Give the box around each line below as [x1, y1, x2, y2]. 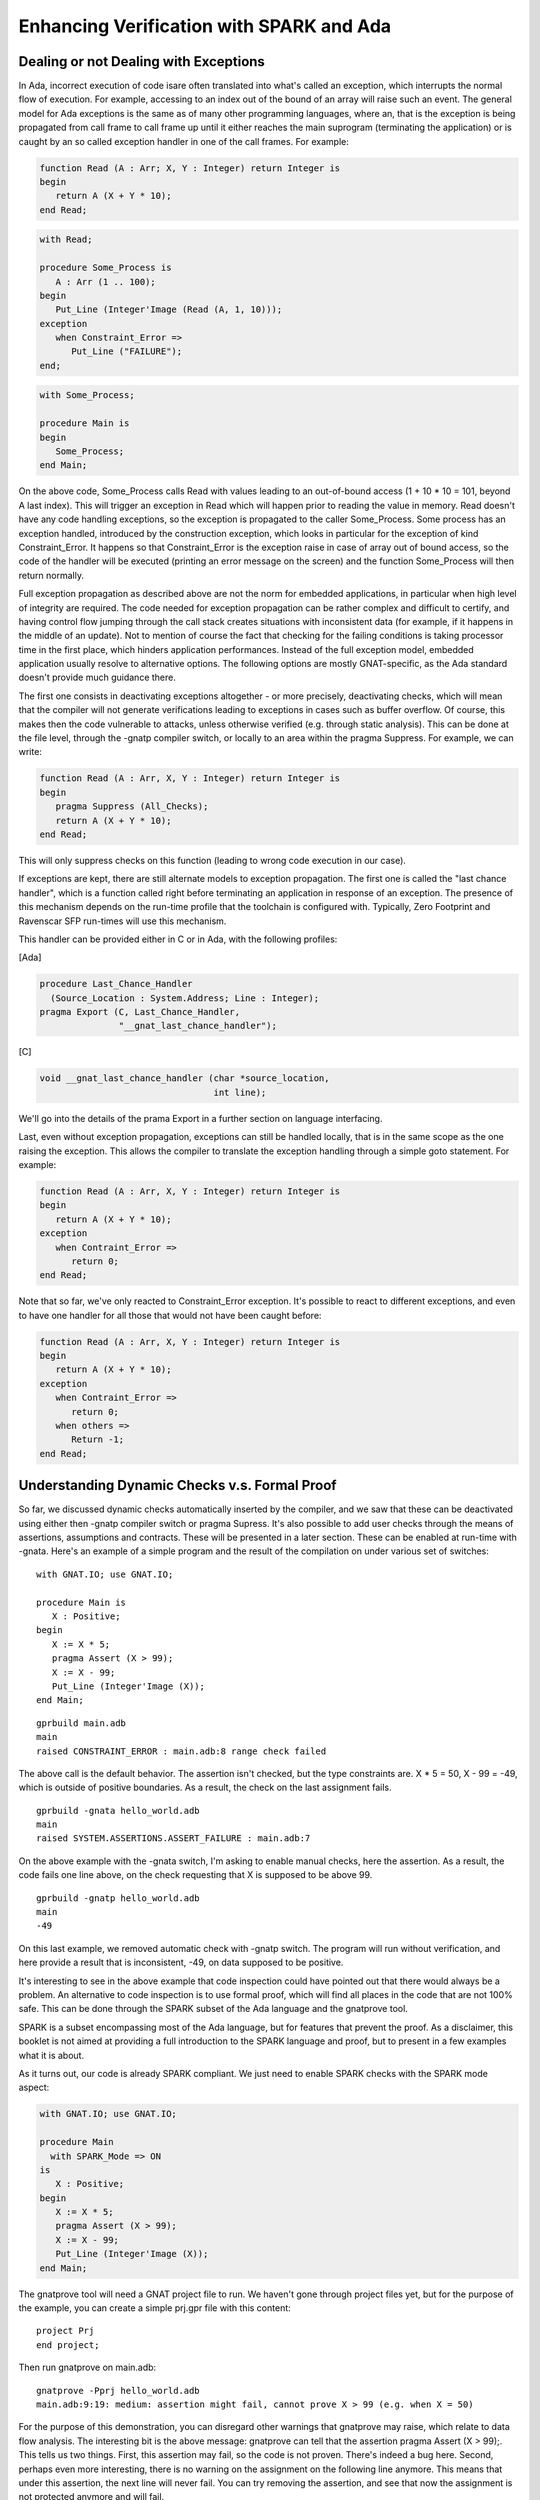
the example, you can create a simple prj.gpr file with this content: [18, 2302, 292, 2314]
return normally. [18, 569, 85, 581]
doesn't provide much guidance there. [18, 671, 177, 684]
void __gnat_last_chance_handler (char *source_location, [39, 1073, 330, 1084]
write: [18, 746, 42, 758]
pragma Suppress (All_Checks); [55, 801, 209, 812]
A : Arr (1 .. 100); [55, 276, 157, 287]
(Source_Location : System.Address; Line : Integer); [50, 992, 320, 1004]
